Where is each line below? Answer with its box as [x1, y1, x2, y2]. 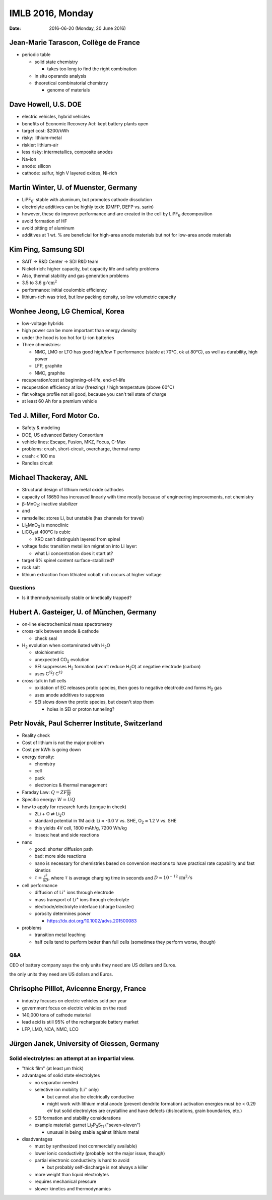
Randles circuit [22, 460, 53, 466]
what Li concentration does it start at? [34, 550, 113, 556]
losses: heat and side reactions [34, 832, 99, 838]
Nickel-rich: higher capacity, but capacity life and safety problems [22, 265, 160, 271]
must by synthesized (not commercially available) [34, 1143, 138, 1149]
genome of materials [47, 87, 90, 93]
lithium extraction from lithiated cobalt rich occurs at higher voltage [22, 571, 162, 577]
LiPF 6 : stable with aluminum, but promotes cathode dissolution [22, 197, 152, 204]
